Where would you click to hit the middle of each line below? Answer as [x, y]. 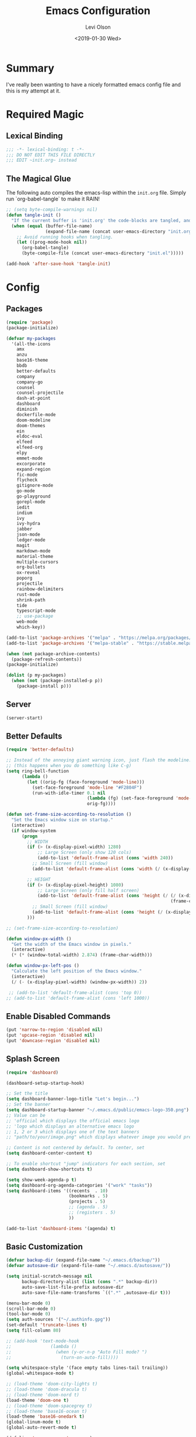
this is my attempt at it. [33, 91]
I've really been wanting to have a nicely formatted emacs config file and [93, 84]
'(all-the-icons [31, 344]
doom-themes [31, 425]
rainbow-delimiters [40, 589]
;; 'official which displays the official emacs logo [73, 1121]
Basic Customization [45, 1247]
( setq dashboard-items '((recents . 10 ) [57, 1191]
